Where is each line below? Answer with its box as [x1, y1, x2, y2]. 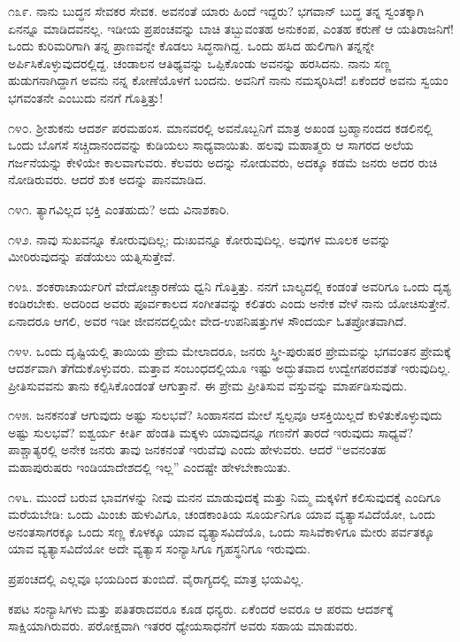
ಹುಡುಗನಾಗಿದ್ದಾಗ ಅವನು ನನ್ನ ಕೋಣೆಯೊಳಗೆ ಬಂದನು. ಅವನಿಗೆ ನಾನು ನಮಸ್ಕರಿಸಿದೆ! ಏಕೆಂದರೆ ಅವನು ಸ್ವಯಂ [8, 71, 448, 89]
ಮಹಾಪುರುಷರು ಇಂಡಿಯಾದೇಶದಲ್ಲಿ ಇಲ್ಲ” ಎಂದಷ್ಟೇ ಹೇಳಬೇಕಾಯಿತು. [8, 458, 291, 476]
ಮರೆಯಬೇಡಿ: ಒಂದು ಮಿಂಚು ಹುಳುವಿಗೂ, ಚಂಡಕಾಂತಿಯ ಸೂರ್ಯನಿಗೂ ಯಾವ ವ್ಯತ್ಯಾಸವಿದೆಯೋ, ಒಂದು [8, 505, 436, 523]
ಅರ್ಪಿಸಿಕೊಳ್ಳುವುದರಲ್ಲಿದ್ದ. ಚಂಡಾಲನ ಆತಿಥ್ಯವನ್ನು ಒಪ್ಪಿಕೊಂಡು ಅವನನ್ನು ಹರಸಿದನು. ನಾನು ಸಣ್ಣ [8, 53, 392, 72]
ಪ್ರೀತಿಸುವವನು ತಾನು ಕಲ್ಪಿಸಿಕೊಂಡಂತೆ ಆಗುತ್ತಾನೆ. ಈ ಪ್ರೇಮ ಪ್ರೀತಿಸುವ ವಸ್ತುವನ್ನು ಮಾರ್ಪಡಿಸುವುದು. [8, 375, 408, 394]
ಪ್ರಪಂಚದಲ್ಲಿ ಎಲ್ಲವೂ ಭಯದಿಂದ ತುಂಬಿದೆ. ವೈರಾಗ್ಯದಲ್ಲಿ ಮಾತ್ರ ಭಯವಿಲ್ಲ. [8, 569, 304, 588]
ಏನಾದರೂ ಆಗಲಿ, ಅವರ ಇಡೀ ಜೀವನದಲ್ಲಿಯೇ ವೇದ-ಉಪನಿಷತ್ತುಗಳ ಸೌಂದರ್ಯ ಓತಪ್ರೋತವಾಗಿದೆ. [8, 311, 407, 329]
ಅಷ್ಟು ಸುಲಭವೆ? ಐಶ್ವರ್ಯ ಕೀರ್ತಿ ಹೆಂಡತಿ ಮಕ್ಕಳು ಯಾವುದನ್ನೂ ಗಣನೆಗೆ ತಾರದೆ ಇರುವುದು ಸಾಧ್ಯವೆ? [8, 422, 413, 441]
